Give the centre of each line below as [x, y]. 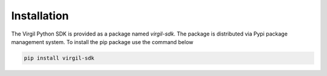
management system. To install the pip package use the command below [102, 42]
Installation [40, 16]
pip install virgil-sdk [59, 58]
